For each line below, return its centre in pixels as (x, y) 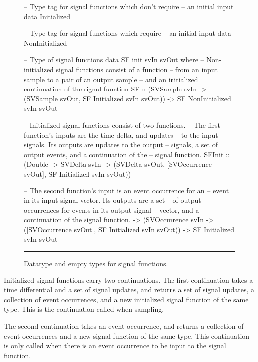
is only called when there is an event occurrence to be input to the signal (115, 345)
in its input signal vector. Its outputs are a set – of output (113, 200)
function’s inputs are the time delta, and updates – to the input (121, 135)
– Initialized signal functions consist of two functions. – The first (122, 125)
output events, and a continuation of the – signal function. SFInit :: (127, 154)
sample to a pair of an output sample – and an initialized (111, 79)
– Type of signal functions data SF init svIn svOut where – (114, 59)
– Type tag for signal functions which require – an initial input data (128, 33)
